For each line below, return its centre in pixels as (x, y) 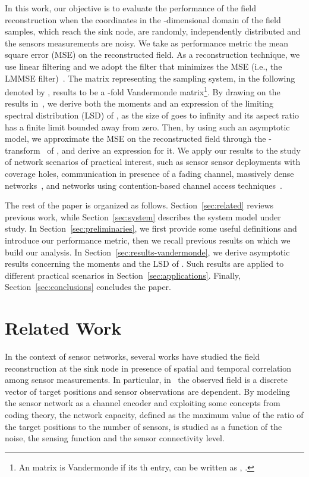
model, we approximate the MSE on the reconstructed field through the (135, 138)
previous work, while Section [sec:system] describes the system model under (143, 216)
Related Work (63, 328)
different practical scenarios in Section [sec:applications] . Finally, (123, 275)
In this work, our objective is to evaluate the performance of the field (131, 8)
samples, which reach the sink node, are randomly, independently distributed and (153, 31)
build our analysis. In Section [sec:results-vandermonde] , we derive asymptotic (147, 252)
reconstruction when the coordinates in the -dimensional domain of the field (143, 19)
